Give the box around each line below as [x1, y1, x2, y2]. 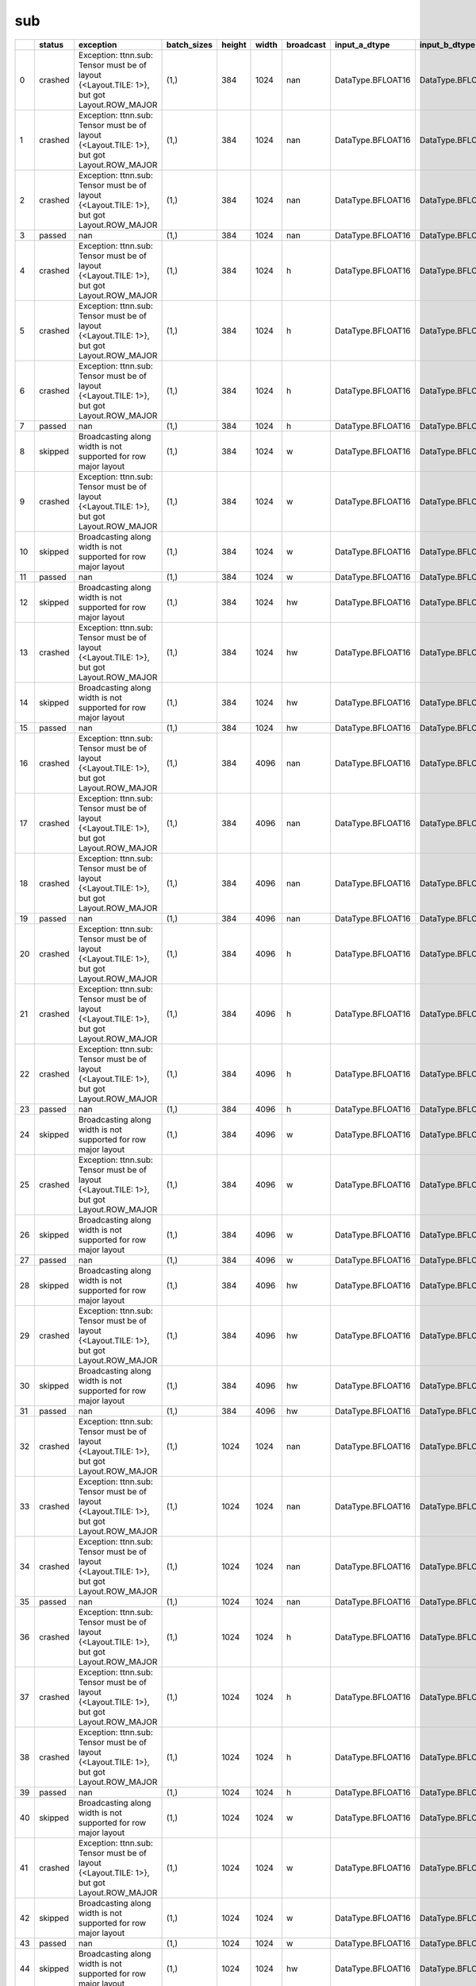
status [38, 39, 63, 50]
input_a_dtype [334, 39, 390, 50]
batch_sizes [166, 39, 213, 50]
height [221, 39, 247, 50]
